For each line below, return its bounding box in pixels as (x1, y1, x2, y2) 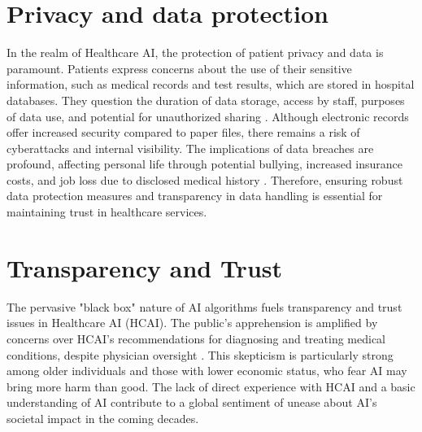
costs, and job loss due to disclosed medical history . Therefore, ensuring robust (7, 171, 403, 188)
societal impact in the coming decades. (7, 409, 199, 426)
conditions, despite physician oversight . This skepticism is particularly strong (7, 346, 394, 363)
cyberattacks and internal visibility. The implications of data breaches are (7, 139, 374, 156)
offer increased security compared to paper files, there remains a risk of (7, 124, 360, 141)
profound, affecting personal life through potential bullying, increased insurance (7, 155, 403, 172)
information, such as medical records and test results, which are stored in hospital (7, 76, 415, 93)
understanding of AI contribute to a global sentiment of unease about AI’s (7, 394, 377, 411)
